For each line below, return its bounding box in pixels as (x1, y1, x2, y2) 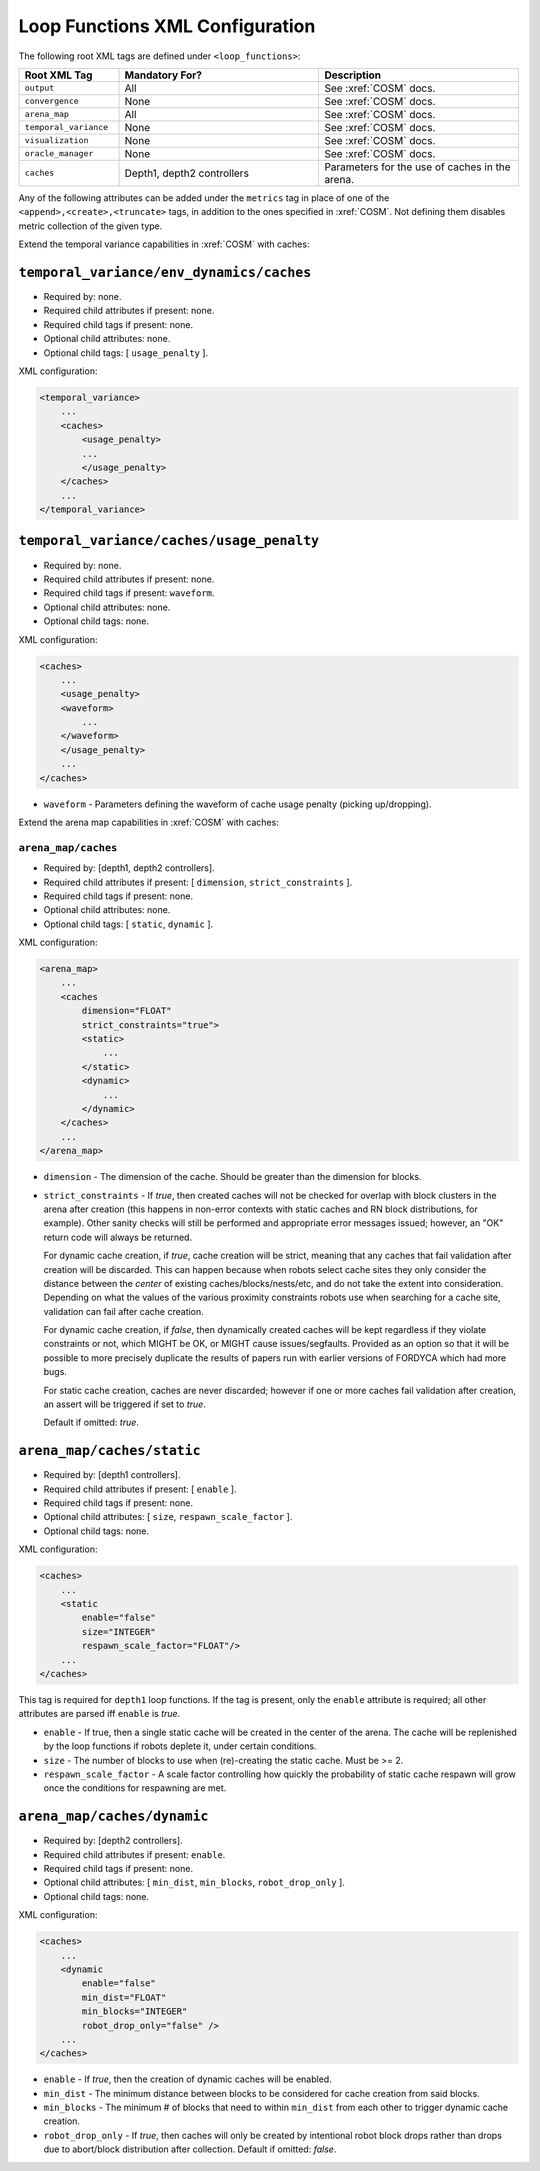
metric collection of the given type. (18, 220, 163, 232)
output (24, 83, 55, 94)
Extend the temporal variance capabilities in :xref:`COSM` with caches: (18, 238, 310, 250)
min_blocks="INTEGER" (81, 2006, 188, 2017)
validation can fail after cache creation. (43, 1305, 204, 1317)
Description (324, 68, 382, 82)
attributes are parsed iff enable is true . (18, 1708, 181, 1720)
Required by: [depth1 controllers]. (43, 1469, 181, 1481)
